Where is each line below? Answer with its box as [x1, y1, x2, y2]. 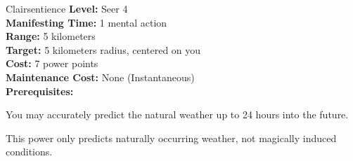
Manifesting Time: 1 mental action [6, 15, 167, 29]
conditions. [6, 144, 53, 159]
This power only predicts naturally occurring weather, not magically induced [6, 130, 337, 145]
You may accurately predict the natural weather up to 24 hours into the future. [6, 107, 349, 122]
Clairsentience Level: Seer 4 [6, 1, 128, 15]
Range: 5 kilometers [6, 29, 96, 43]
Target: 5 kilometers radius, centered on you [6, 42, 201, 57]
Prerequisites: [6, 83, 74, 98]
